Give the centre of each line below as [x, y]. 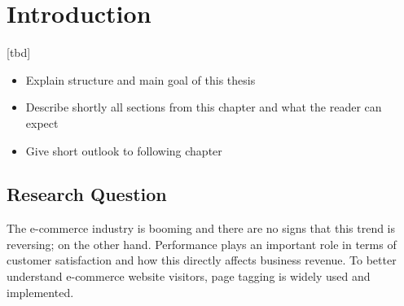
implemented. [40, 292]
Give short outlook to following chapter [124, 150]
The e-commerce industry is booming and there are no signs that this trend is [201, 228]
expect [42, 122]
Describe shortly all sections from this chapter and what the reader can [204, 107]
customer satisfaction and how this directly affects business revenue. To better [202, 260]
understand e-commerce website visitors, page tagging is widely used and [189, 276]
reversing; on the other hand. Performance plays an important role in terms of [202, 244]
